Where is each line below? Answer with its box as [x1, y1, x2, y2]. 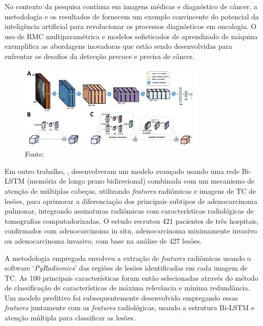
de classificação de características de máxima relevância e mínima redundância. [5, 282, 250, 293]
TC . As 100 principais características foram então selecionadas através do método [5, 272, 258, 283]
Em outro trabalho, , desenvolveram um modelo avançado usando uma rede [5, 165, 240, 176]
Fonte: [25, 149, 44, 159]
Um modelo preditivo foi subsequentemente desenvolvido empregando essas [5, 292, 238, 303]
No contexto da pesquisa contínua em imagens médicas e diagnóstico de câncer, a [5, 1, 257, 11]
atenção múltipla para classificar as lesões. [5, 312, 136, 323]
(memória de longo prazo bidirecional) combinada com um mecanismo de [27, 175, 254, 186]
